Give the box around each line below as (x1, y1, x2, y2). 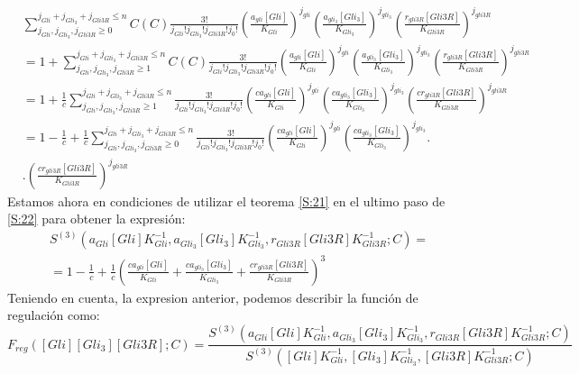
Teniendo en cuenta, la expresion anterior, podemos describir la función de (7, 287, 418, 306)
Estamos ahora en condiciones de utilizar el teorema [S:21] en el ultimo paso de (7, 191, 446, 210)
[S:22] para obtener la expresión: (7, 209, 186, 228)
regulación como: (7, 306, 100, 324)
